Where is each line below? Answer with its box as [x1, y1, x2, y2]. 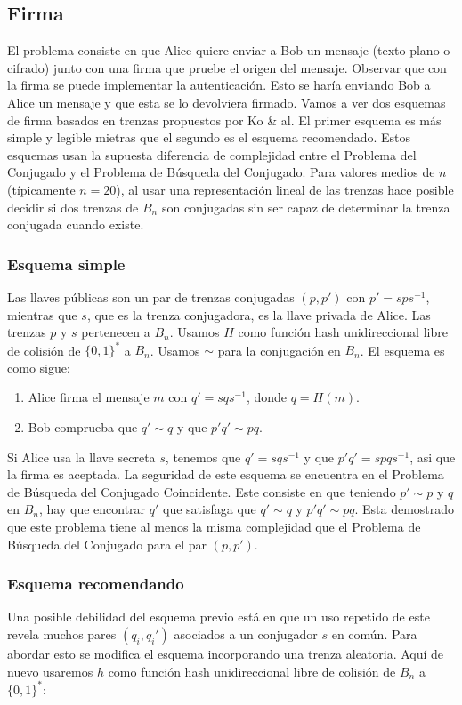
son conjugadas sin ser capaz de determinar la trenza [161, 197, 450, 216]
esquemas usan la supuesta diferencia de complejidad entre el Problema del [7, 145, 417, 164]
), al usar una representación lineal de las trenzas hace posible [116, 180, 454, 198]
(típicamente [7, 180, 76, 198]
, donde [246, 388, 288, 406]
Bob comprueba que [28, 418, 138, 437]
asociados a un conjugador [174, 624, 318, 643]
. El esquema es [360, 340, 445, 359]
